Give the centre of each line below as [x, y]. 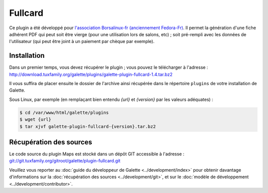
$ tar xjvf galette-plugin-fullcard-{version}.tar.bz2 [88, 126]
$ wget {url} [35, 120]
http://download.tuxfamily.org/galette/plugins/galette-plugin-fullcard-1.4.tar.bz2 [91, 74]
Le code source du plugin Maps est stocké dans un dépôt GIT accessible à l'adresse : [97, 154]
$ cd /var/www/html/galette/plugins [64, 112]
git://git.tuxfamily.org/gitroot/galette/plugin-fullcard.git [65, 161]
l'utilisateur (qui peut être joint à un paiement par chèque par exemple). [82, 42]
